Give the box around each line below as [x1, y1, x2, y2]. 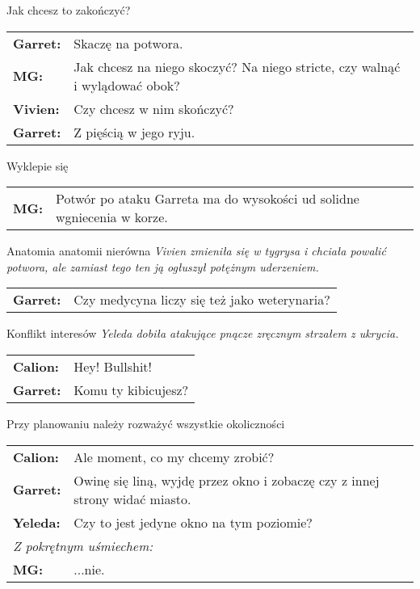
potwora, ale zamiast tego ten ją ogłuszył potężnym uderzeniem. [6, 258, 319, 275]
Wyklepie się [6, 157, 69, 174]
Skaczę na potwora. [73, 33, 183, 53]
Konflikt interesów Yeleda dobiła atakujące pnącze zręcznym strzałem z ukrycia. [6, 325, 399, 342]
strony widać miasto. [73, 489, 191, 508]
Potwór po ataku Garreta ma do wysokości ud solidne [56, 189, 359, 208]
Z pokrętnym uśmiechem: [13, 536, 153, 555]
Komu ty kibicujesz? [73, 380, 189, 399]
